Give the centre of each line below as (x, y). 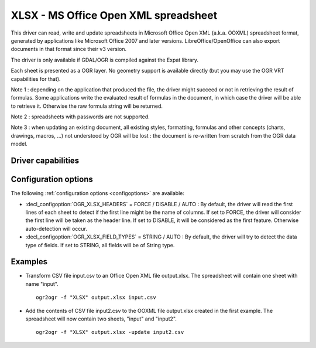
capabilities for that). (36, 79)
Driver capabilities (45, 161)
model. (19, 144)
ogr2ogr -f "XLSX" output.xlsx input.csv (96, 298)
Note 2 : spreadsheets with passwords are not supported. (80, 117)
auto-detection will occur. (56, 228)
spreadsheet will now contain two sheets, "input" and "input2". (101, 319)
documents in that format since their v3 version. (69, 49)
